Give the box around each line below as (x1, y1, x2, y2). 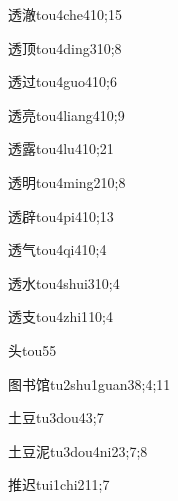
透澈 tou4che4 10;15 (8, 4, 122, 24)
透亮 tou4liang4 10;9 (8, 104, 125, 125)
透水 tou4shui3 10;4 (8, 272, 120, 293)
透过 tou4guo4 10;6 (8, 71, 117, 92)
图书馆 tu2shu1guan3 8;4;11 (8, 373, 171, 394)
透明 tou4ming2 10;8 (8, 171, 126, 192)
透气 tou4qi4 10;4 (8, 239, 107, 260)
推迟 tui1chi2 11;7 (8, 474, 110, 495)
